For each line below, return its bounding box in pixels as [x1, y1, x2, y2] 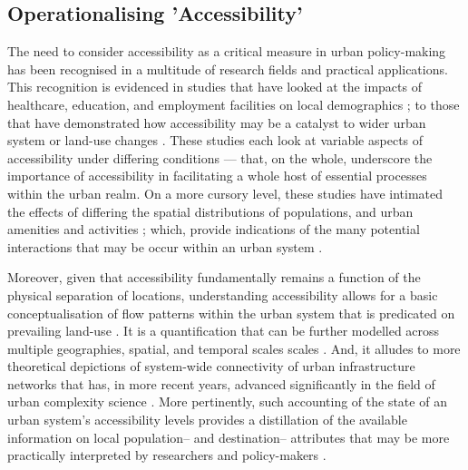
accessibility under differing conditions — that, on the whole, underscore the [7, 148, 433, 167]
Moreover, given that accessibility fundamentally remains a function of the [7, 268, 421, 287]
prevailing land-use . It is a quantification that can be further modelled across [7, 321, 440, 340]
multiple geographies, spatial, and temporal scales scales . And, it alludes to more [7, 338, 461, 357]
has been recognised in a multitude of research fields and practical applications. [7, 59, 448, 78]
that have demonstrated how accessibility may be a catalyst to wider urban [7, 113, 426, 132]
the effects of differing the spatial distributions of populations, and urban [7, 201, 414, 220]
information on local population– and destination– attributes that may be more [7, 427, 450, 446]
